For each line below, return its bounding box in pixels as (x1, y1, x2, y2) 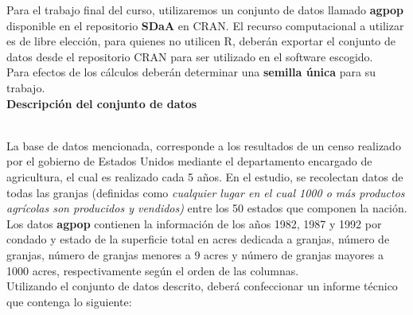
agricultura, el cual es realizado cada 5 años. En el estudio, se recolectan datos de (6, 168, 403, 185)
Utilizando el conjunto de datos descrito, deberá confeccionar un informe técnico (6, 278, 398, 294)
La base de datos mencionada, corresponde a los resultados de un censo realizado (6, 137, 401, 154)
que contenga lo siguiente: (6, 293, 132, 309)
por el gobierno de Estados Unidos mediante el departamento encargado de (6, 153, 372, 169)
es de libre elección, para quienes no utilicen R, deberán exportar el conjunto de (6, 33, 395, 49)
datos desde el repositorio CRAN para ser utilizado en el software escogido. (6, 48, 373, 64)
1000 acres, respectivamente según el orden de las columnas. (6, 262, 299, 278)
